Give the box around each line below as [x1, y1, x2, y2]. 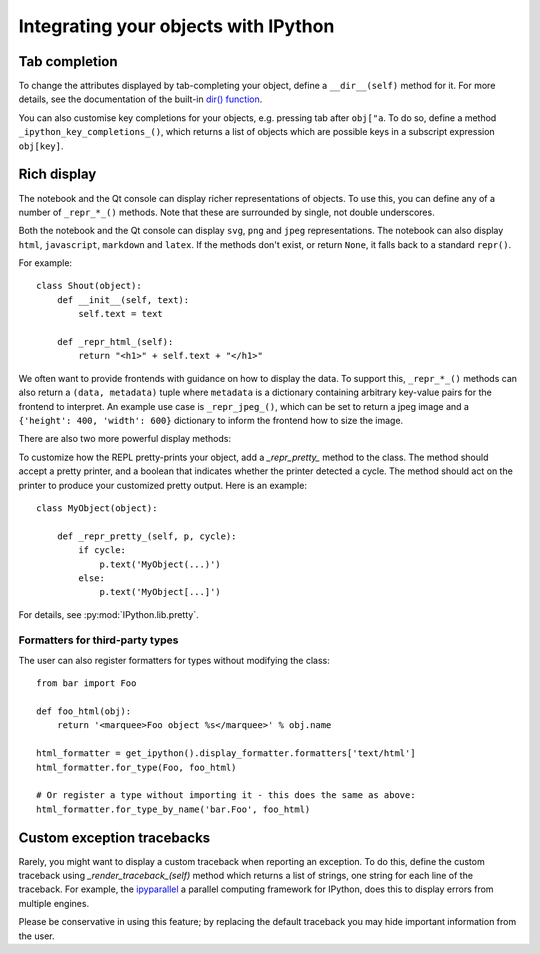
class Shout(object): [36, 280, 142, 292]
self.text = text [78, 308, 164, 320]
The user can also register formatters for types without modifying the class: [18, 654, 330, 666]
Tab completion [18, 53, 119, 70]
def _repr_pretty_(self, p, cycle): [56, 530, 237, 542]
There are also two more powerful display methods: [18, 433, 232, 445]
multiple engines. [18, 897, 90, 909]
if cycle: [78, 545, 127, 556]
